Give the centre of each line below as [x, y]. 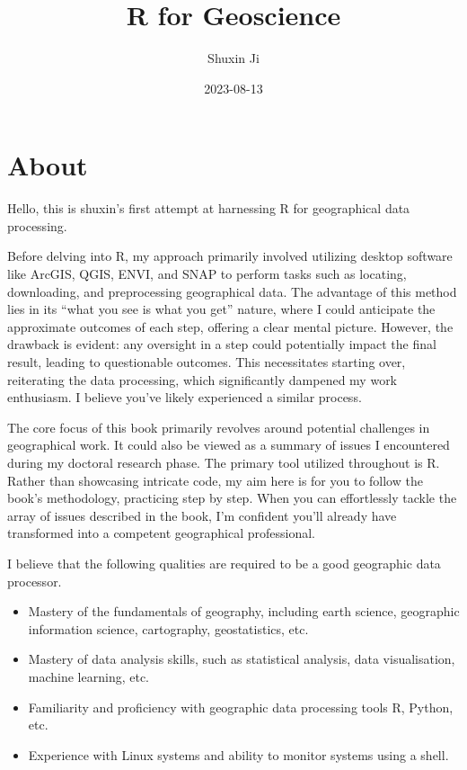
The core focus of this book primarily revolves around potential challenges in [219, 427]
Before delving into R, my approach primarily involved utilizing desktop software [230, 256]
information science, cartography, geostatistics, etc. [168, 628]
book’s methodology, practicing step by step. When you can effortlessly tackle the [232, 498]
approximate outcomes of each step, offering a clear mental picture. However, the [230, 326]
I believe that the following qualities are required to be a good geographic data [224, 563]
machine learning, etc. [89, 676]
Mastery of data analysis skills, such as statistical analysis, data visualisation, [242, 659]
